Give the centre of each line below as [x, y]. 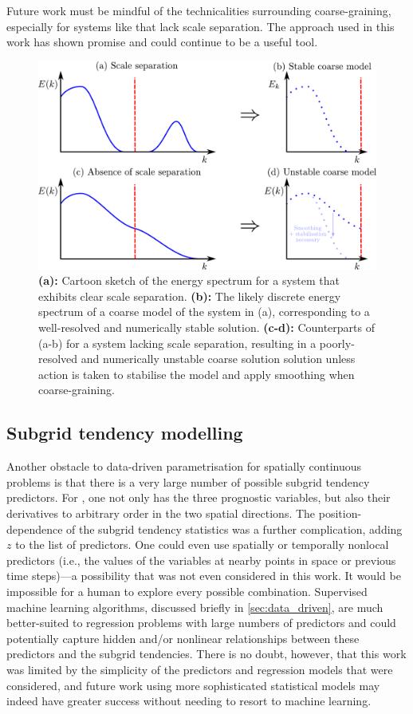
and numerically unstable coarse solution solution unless [218, 359]
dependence [35, 529]
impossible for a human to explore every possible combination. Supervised [187, 591]
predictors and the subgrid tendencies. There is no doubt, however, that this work [206, 654]
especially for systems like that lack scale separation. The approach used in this [201, 26]
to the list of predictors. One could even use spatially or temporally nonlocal [202, 544]
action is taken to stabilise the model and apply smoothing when [197, 374]
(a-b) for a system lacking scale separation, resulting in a [177, 343]
